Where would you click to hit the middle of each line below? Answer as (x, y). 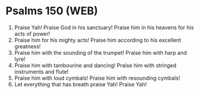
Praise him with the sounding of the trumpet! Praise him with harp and (100, 52)
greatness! (28, 46)
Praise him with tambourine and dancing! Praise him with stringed (95, 65)
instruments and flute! (41, 71)
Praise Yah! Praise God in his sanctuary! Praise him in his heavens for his (104, 27)
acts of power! (32, 33)
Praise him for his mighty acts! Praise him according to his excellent (98, 40)
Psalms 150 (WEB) (52, 11)
